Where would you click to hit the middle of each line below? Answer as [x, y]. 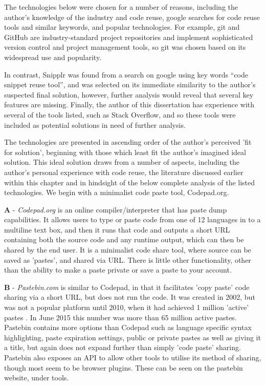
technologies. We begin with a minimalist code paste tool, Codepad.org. [117, 192]
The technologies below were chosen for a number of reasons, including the [121, 7]
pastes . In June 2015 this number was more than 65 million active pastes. [120, 317]
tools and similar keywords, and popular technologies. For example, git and [122, 27]
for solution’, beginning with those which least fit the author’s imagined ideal [125, 152]
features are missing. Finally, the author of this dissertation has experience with [129, 104]
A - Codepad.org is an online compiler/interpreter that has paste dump [116, 209]
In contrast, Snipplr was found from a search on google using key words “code [126, 74]
